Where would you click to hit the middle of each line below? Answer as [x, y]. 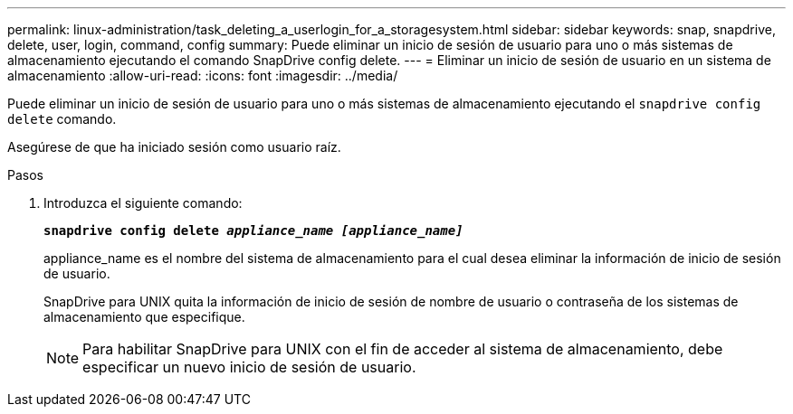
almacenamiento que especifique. [144, 317]
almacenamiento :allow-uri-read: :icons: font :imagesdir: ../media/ [203, 75]
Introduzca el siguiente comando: [143, 203]
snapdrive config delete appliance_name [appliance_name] [253, 231]
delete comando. [62, 119]
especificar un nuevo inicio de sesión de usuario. [249, 367]
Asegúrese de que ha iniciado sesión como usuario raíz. [174, 147]
